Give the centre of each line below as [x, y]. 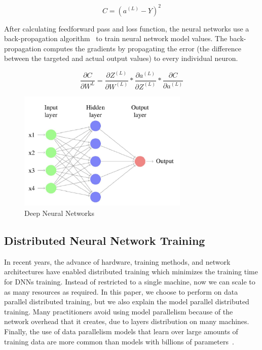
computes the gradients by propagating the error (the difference [142, 48]
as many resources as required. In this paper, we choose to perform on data [121, 291]
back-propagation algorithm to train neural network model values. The [116, 38]
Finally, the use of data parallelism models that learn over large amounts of [121, 331]
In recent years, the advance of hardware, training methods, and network [117, 261]
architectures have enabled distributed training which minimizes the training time [131, 272]
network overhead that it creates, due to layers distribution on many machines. [127, 321]
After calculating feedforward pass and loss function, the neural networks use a [127, 28]
